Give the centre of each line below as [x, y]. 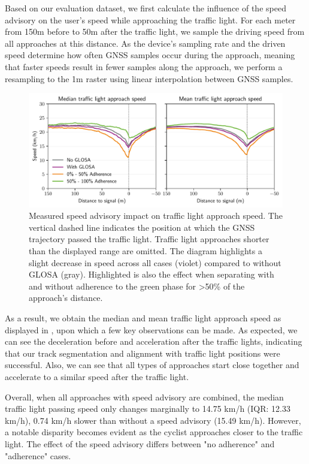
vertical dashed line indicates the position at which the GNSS [142, 227]
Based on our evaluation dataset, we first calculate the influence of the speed [146, 8]
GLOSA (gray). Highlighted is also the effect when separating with [152, 274]
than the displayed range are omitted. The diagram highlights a [146, 251]
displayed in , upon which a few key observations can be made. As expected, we [151, 329]
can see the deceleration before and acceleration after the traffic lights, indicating [154, 341]
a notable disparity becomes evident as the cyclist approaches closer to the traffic [154, 432]
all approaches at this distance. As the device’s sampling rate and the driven [145, 43]
